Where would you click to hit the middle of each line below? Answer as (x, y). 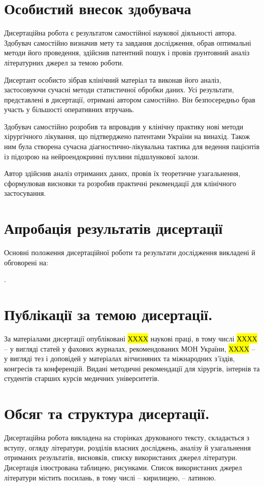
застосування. (25, 193)
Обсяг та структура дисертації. (107, 413)
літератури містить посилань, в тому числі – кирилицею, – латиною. (110, 477)
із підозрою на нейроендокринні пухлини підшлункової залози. (102, 156)
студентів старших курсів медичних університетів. (82, 378)
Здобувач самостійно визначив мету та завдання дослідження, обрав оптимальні (128, 42)
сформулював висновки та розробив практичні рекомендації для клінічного (120, 183)
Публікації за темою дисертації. (108, 314)
